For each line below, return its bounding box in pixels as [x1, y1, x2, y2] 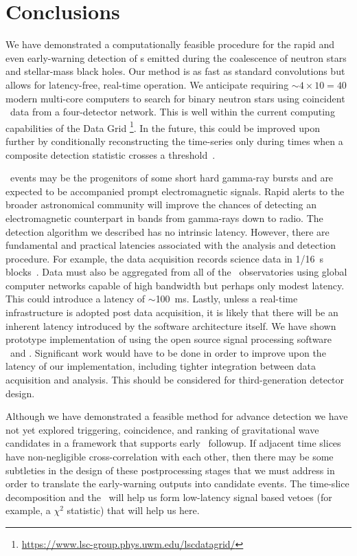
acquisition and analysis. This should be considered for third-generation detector [5, 372, 345, 387]
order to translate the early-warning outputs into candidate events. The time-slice [5, 476, 349, 491]
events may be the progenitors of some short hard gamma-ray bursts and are [10, 170, 334, 185]
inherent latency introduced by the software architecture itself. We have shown [5, 318, 336, 333]
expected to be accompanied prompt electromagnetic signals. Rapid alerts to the [5, 184, 345, 198]
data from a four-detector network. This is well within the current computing [10, 104, 335, 119]
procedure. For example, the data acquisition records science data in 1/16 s [5, 251, 324, 265]
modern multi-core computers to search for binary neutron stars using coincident [5, 91, 345, 105]
